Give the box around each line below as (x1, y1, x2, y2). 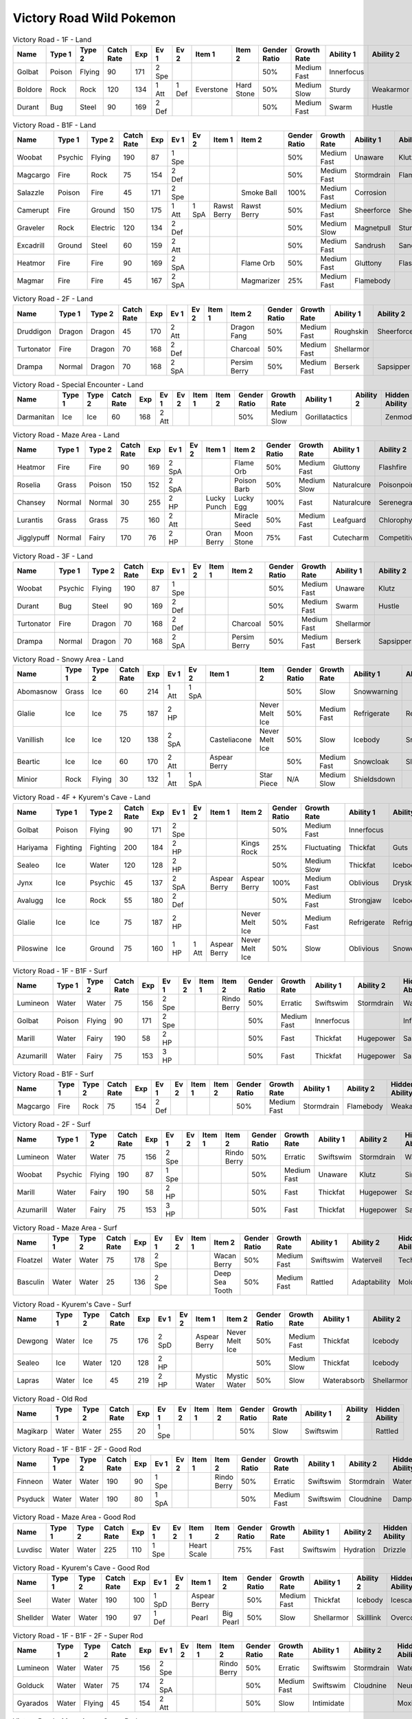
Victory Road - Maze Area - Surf (12, 1223, 117, 1232)
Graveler (16, 223, 45, 233)
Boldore (16, 85, 43, 94)
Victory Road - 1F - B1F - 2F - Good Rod (12, 1444, 141, 1454)
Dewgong (16, 1336, 48, 1346)
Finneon (16, 1477, 44, 1487)
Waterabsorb (323, 1376, 365, 1386)
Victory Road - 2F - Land (12, 294, 93, 304)
